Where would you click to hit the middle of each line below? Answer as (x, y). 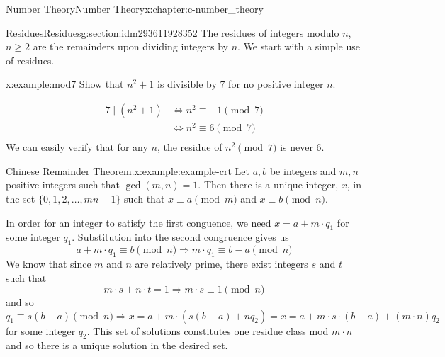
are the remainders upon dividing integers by (131, 46)
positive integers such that (63, 185)
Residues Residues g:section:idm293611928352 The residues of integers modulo (173, 32)
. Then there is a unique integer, (268, 185)
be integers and (303, 170)
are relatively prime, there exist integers (221, 263)
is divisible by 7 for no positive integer (241, 84)
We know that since (49, 263)
